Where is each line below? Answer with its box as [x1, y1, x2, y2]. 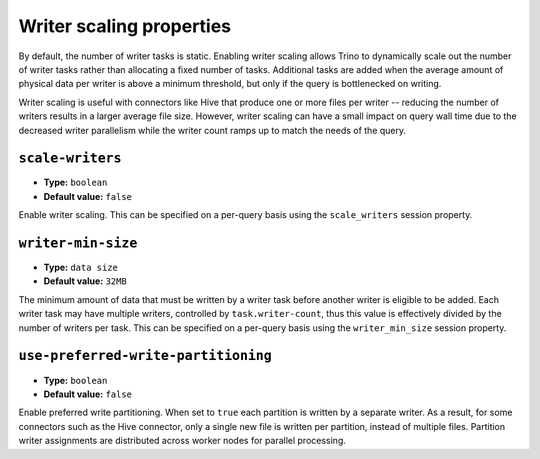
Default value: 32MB [43, 275, 127, 287]
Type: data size [43, 261, 119, 274]
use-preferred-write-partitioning [18, 348, 272, 364]
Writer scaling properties [18, 15, 232, 37]
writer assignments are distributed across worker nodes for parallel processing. [18, 435, 347, 447]
